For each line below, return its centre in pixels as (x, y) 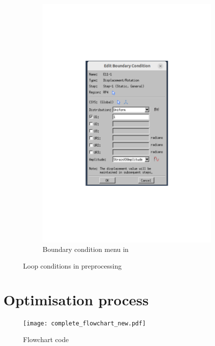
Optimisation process (76, 299)
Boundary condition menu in (86, 249)
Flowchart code (46, 339)
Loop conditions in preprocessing (72, 265)
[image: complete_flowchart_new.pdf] (84, 324)
